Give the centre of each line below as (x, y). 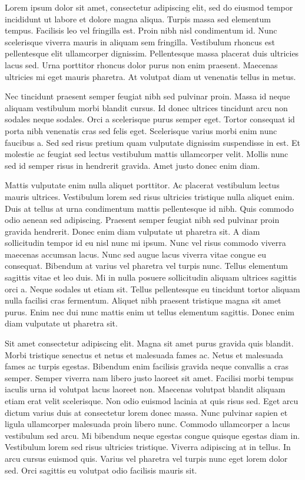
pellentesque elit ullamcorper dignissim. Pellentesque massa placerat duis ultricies (152, 53)
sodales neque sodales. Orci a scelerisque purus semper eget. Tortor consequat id (150, 119)
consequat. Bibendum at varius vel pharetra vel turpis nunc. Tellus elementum (146, 266)
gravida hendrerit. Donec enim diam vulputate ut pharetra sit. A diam (132, 231)
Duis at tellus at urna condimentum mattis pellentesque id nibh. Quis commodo (149, 208)
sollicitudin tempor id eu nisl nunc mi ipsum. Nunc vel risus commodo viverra (145, 243)
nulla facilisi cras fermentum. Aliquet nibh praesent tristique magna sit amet (143, 300)
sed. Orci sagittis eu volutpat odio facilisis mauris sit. (101, 470)
